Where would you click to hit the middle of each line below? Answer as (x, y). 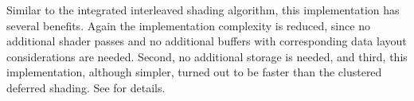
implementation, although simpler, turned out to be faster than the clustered (194, 72)
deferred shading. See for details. (86, 87)
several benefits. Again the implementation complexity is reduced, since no (188, 25)
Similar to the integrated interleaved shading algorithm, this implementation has (203, 10)
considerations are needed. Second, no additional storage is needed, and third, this (207, 56)
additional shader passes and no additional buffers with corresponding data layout (207, 41)
